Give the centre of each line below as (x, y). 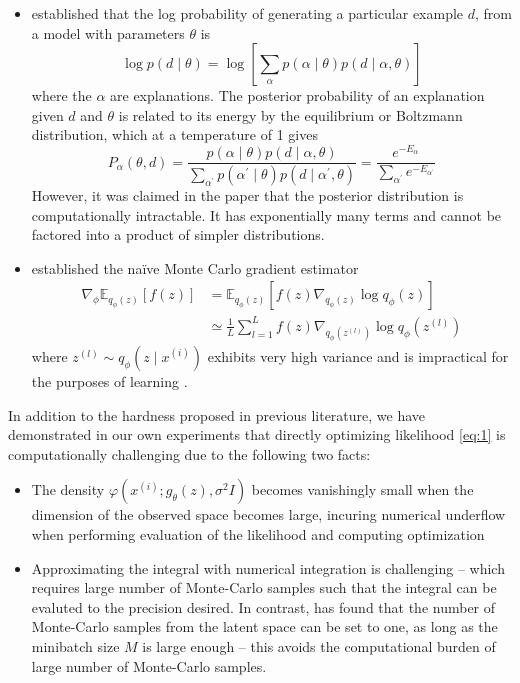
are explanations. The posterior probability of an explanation (297, 95)
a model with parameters (108, 32)
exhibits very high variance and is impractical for (358, 355)
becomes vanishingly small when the (362, 489)
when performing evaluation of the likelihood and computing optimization (258, 533)
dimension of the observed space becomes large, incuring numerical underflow (268, 514)
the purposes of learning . (109, 380)
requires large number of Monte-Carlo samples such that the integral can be (264, 587)
